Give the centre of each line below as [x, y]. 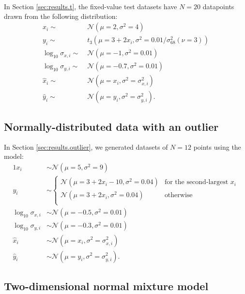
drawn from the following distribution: [61, 16]
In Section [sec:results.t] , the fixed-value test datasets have [91, 6]
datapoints [218, 6]
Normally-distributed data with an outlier [111, 126]
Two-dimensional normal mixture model [106, 286]
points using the [217, 147]
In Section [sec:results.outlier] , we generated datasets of [86, 147]
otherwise [178, 195]
